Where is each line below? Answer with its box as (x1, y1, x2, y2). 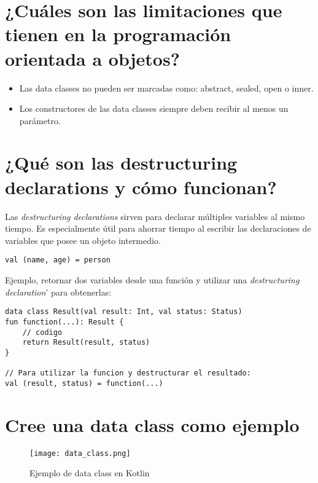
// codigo (22, 328, 63, 337)
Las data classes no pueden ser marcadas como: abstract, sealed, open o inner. (19, 81, 314, 94)
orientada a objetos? (5, 45, 180, 71)
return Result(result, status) (22, 338, 150, 347)
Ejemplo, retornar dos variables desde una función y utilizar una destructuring (5, 273, 300, 286)
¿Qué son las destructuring (5, 150, 238, 175)
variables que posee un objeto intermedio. (5, 234, 161, 246)
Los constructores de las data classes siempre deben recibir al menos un (19, 102, 289, 115)
